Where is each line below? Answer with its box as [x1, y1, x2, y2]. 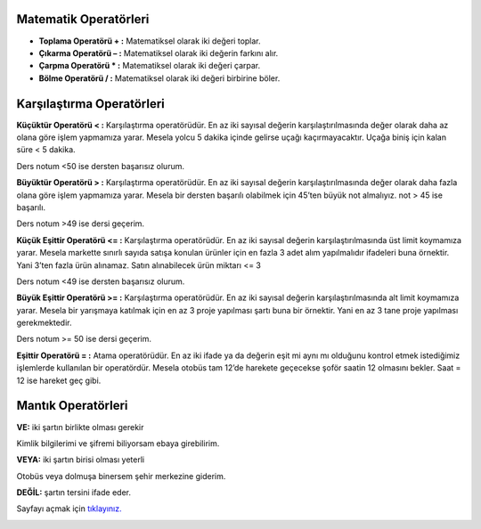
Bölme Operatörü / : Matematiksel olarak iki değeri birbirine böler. [38, 72, 281, 84]
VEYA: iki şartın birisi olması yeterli [16, 454, 145, 465]
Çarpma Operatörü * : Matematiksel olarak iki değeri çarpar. [38, 61, 261, 71]
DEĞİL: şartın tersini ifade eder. [16, 487, 131, 498]
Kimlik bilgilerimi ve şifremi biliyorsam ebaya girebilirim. [16, 437, 220, 449]
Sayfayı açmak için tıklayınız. [16, 503, 122, 514]
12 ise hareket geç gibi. [16, 375, 102, 386]
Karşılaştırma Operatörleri [16, 96, 165, 111]
